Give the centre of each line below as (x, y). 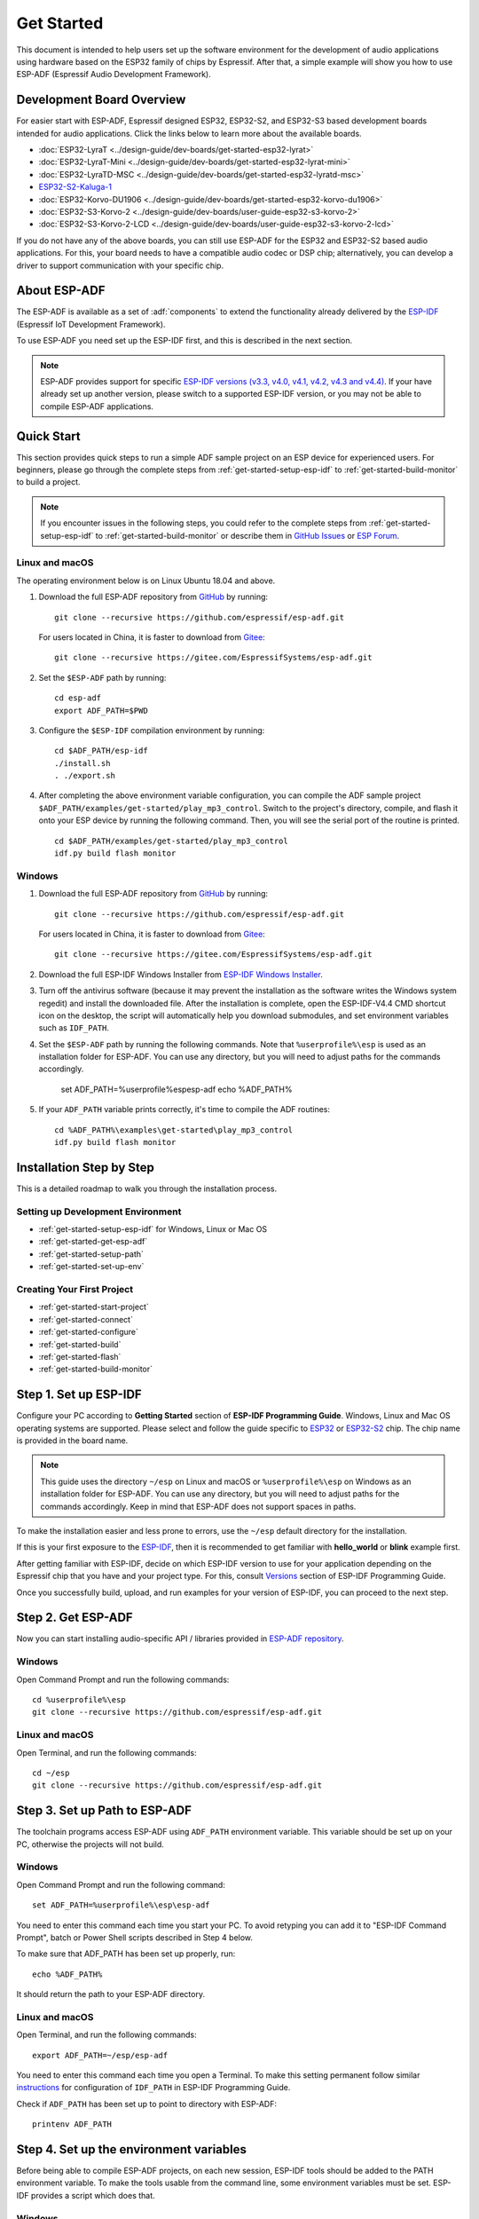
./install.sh (82, 763)
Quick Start (48, 436)
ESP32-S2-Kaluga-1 (75, 187)
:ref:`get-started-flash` (80, 1356)
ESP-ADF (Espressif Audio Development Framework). (114, 75)
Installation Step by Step (86, 1167)
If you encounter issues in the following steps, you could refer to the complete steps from (204, 523)
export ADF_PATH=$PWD (101, 711)
